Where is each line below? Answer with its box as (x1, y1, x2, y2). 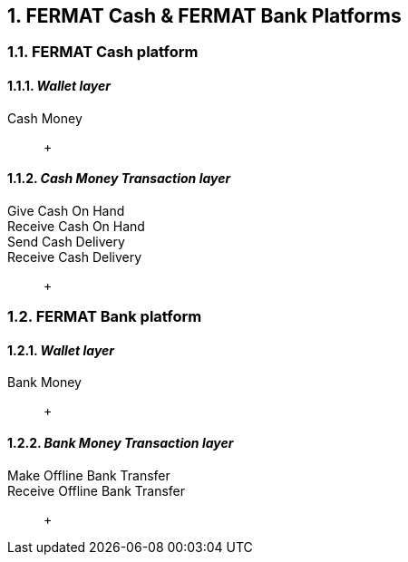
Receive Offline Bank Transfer (7, 482, 186, 499)
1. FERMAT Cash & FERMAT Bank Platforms (7, 5, 402, 27)
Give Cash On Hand (7, 202, 125, 218)
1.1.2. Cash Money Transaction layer (7, 170, 231, 187)
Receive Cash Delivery (7, 248, 142, 265)
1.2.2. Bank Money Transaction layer (7, 435, 234, 451)
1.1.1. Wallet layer (7, 78, 111, 94)
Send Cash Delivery (7, 233, 125, 249)
